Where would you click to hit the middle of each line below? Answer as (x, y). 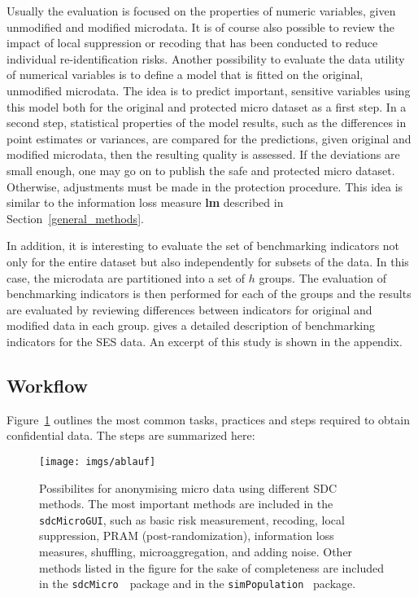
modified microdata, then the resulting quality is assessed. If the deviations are (203, 154)
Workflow (48, 385)
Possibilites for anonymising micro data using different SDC (188, 487)
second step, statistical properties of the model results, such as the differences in (207, 123)
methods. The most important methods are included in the (186, 504)
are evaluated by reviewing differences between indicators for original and (189, 309)
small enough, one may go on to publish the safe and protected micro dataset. (201, 170)
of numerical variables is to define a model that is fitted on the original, (185, 75)
